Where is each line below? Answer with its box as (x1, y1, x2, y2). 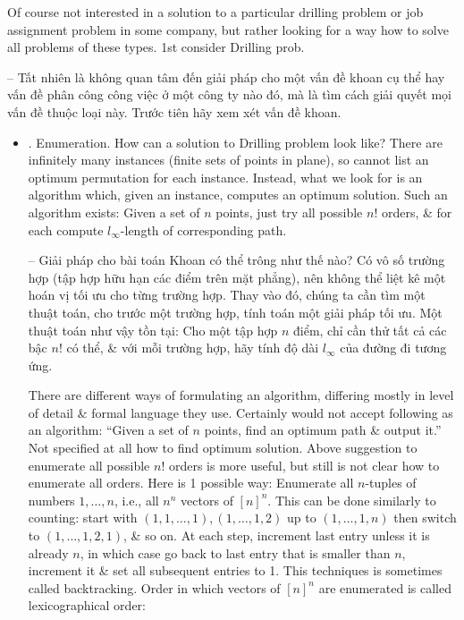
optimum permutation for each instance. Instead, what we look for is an (28, 167, 423, 186)
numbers (28, 490, 75, 509)
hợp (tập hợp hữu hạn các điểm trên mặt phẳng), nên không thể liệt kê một (28, 268, 446, 286)
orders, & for (381, 202, 452, 221)
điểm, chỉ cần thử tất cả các (293, 320, 447, 339)
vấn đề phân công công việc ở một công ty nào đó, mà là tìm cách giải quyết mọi (7, 85, 451, 104)
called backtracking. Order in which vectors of (28, 578, 281, 597)
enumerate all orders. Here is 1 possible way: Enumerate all (28, 473, 354, 492)
